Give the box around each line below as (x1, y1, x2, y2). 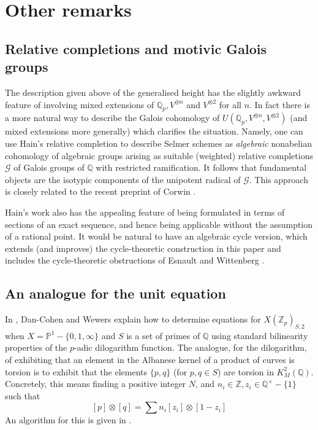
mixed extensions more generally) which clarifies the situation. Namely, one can (5, 125, 303, 138)
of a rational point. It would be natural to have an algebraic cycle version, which (5, 230, 308, 243)
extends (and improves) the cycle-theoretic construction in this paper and (5, 241, 281, 254)
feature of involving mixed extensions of (5, 98, 154, 111)
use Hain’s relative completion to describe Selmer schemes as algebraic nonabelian (5, 136, 312, 149)
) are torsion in (218, 365, 274, 378)
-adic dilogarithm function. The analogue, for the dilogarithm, (74, 341, 307, 354)
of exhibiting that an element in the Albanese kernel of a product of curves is (5, 353, 295, 366)
